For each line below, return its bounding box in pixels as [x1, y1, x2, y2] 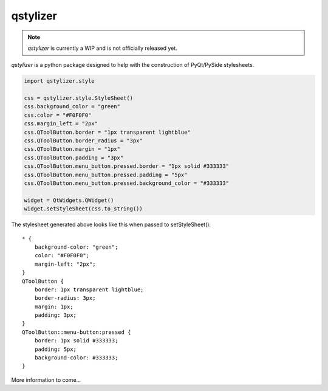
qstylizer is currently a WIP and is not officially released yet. [27, 44, 177, 52]
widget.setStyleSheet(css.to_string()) [24, 206, 143, 212]
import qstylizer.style [24, 78, 95, 85]
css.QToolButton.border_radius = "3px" [24, 137, 143, 144]
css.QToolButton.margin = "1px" [24, 146, 121, 153]
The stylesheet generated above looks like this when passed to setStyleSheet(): [11, 221, 211, 228]
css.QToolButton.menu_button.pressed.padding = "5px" [24, 171, 188, 178]
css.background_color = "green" [24, 103, 121, 110]
